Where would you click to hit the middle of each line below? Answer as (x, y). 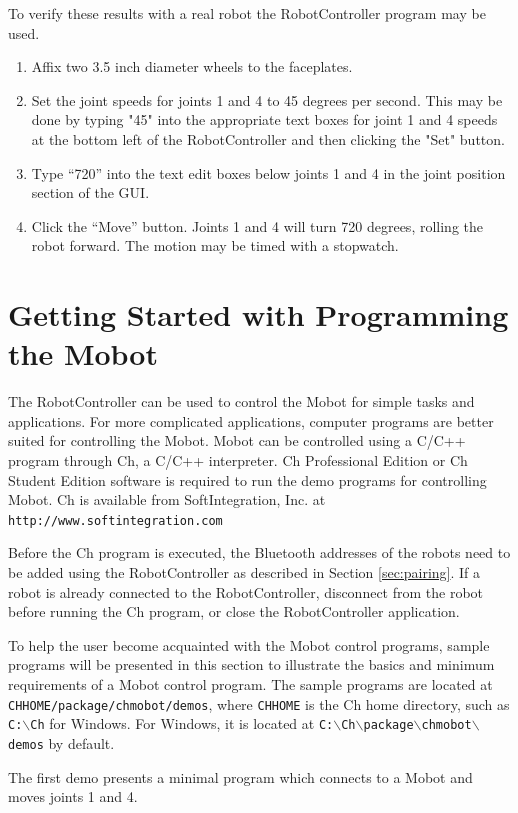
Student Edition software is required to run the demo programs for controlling (247, 479)
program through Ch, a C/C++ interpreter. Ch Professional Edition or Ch (238, 460)
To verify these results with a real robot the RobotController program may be (247, 13)
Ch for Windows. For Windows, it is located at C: (182, 723)
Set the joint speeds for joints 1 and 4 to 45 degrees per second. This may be (267, 99)
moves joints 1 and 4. (73, 796)
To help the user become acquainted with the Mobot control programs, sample (249, 644)
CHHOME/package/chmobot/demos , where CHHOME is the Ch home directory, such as (259, 703)
